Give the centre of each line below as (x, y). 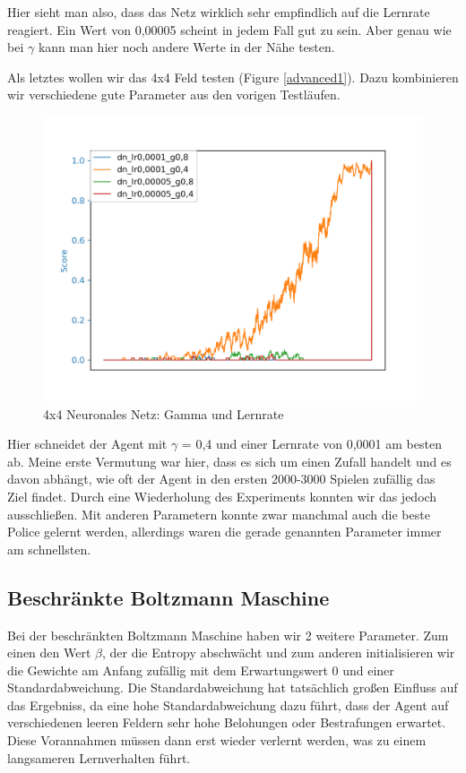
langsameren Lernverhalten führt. (99, 757)
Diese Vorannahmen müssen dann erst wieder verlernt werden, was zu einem (217, 740)
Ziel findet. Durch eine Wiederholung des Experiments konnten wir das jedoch (222, 496)
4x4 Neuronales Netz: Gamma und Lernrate (164, 413)
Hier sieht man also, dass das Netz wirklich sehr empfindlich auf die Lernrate (219, 12)
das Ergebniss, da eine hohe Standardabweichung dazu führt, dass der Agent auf (228, 704)
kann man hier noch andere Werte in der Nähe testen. (186, 47)
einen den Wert (49, 653)
